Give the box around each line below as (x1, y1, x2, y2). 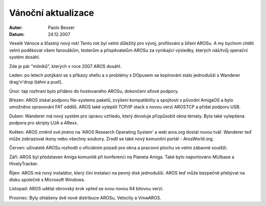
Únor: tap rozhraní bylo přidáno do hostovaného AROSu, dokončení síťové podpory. (9, 88, 179, 94)
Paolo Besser (48, 25, 75, 30)
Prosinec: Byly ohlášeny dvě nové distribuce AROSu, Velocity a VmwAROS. (9, 195, 162, 201)
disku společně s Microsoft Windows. (9, 177, 86, 182)
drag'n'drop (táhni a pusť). (9, 79, 63, 85)
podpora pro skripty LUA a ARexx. (9, 120, 78, 126)
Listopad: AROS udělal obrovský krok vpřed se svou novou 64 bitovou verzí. (9, 186, 164, 192)
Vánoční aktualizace (9, 7, 95, 18)
